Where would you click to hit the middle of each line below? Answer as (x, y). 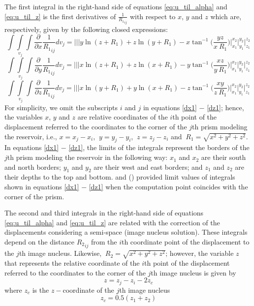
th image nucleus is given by (193, 272)
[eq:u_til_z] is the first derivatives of (60, 16)
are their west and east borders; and (148, 167)
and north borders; (33, 167)
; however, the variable (200, 253)
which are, (226, 16)
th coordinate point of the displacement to (185, 242)
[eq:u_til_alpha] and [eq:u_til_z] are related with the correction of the (112, 222)
